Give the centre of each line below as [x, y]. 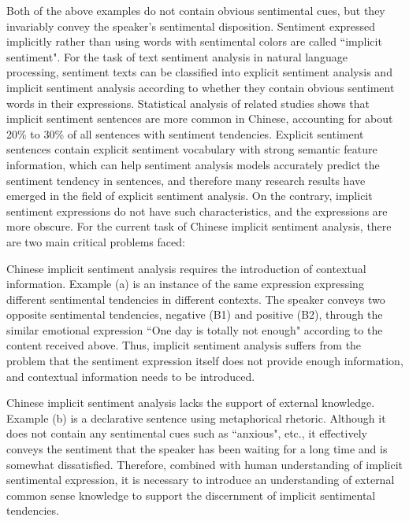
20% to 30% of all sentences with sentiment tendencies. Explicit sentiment [185, 133]
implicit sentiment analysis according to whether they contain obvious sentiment [201, 87]
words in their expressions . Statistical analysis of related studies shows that [188, 103]
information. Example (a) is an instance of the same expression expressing [185, 284]
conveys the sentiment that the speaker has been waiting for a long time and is [197, 449]
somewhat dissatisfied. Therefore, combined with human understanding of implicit [204, 464]
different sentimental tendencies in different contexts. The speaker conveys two [196, 299]
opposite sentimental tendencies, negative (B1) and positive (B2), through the [195, 314]
